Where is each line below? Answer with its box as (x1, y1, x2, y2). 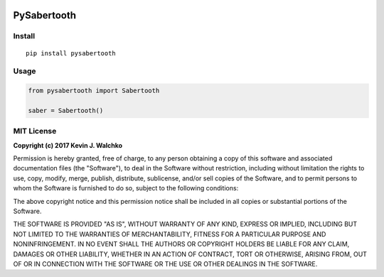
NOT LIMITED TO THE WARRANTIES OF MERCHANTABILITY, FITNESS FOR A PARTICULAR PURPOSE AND (13, 229, 326, 238)
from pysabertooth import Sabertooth (28, 87, 160, 95)
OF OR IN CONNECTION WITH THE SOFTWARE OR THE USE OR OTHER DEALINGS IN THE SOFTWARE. (13, 259, 318, 268)
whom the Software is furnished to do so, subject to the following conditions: (13, 184, 239, 192)
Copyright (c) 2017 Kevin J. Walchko (13, 141, 123, 149)
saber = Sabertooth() (28, 107, 104, 114)
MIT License (13, 126, 57, 136)
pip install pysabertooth (26, 49, 117, 57)
